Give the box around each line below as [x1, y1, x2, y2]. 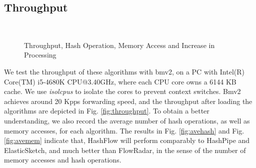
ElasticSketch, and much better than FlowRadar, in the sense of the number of [4, 144, 246, 155]
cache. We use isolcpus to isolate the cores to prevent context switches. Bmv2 [4, 86, 241, 96]
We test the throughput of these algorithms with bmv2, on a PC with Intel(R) [4, 66, 244, 76]
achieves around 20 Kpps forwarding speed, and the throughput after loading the [4, 95, 252, 106]
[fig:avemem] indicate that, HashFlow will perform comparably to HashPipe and [4, 135, 250, 145]
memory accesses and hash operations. [4, 154, 121, 165]
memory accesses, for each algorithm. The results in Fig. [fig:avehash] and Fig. [4, 125, 244, 135]
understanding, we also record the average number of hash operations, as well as [4, 115, 250, 125]
